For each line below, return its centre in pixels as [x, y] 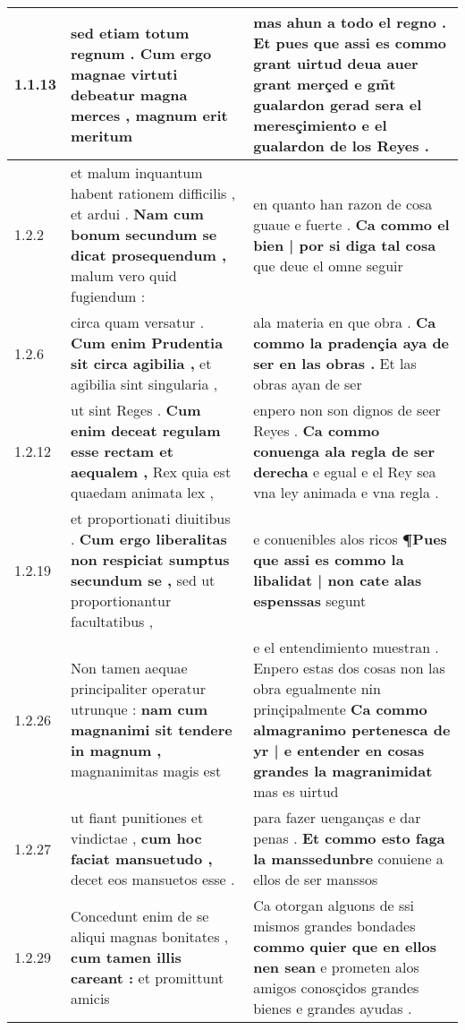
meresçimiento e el [320, 125]
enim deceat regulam [146, 430]
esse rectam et [122, 451]
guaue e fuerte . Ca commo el [351, 224]
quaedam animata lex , [143, 492]
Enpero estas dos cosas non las [349, 668]
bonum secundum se [144, 234]
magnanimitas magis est [146, 771]
